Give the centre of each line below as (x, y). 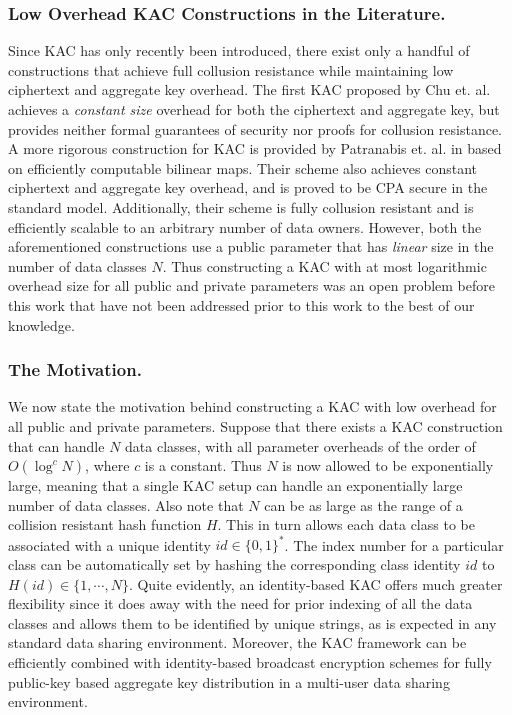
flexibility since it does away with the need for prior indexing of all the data (240, 603)
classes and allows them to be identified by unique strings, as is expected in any (252, 622)
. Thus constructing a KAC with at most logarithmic (324, 265)
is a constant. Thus (203, 465)
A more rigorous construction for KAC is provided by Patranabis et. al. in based (255, 148)
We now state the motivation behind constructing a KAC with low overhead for (252, 406)
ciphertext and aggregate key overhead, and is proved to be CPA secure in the (248, 187)
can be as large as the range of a (363, 504)
